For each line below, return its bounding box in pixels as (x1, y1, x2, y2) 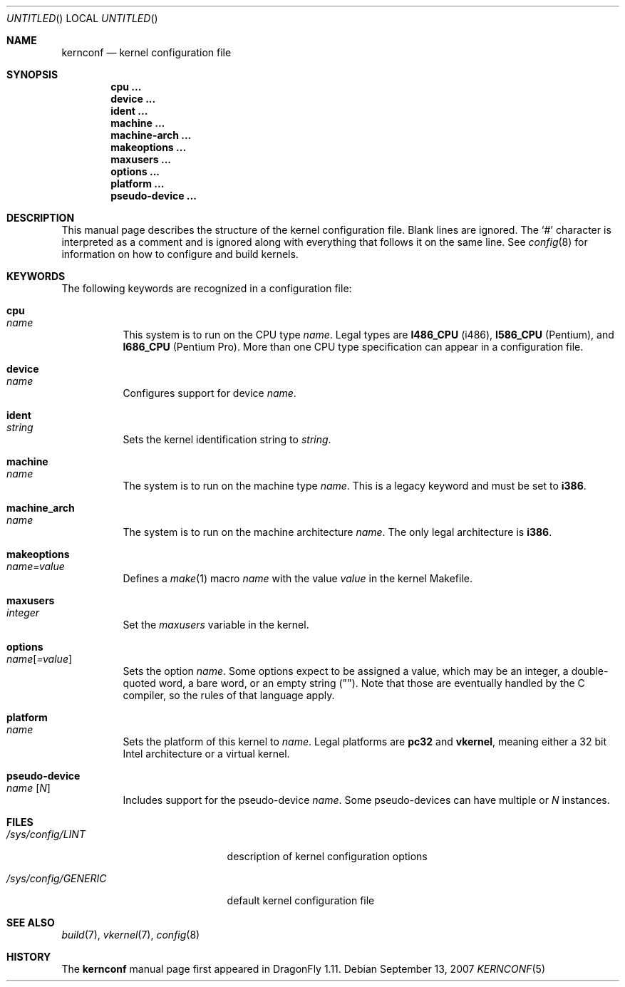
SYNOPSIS (6, 68, 58, 81)
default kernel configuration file (227, 894, 375, 906)
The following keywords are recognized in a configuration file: (61, 282, 352, 294)
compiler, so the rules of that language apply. (123, 689, 335, 701)
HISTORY (6, 951, 51, 963)
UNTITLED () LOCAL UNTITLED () (6, 12, 158, 24)
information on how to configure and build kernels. (61, 248, 299, 260)
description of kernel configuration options (227, 850, 428, 862)
